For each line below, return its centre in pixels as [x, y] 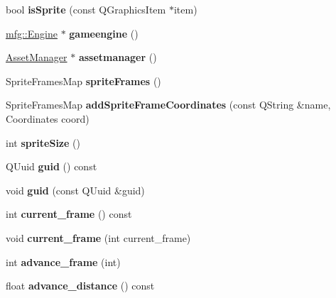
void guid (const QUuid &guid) [75, 190]
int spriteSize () [43, 142]
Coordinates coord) [48, 118]
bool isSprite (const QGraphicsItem [86, 9]
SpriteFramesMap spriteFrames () [83, 81]
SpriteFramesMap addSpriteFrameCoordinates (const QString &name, [168, 105]
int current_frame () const [69, 214]
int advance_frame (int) [63, 261]
